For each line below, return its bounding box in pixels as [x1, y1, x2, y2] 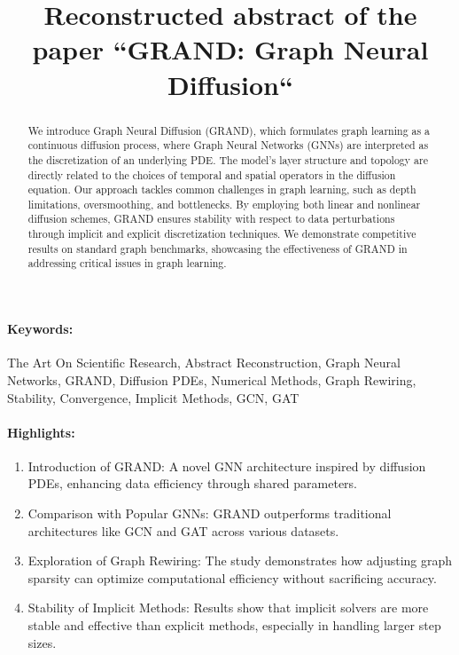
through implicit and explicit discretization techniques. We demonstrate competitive [27, 226, 416, 241]
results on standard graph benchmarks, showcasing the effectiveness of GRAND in [27, 241, 408, 256]
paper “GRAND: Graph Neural [32, 31, 429, 67]
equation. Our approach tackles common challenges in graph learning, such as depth [27, 182, 416, 197]
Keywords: [7, 320, 74, 338]
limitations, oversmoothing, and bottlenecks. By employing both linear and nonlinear [27, 196, 421, 211]
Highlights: [7, 422, 75, 441]
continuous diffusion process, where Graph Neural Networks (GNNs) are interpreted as [27, 138, 429, 153]
